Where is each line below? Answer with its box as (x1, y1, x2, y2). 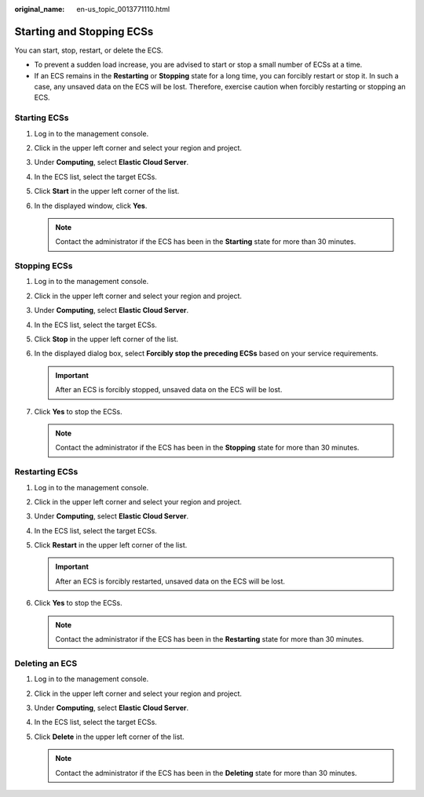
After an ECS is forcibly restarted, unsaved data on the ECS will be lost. (55, 577, 286, 586)
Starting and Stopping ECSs (14, 24, 154, 38)
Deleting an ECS (14, 657, 78, 668)
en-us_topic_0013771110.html (76, 5, 170, 13)
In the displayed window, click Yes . (34, 201, 148, 210)
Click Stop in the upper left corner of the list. (34, 334, 179, 344)
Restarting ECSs (14, 467, 79, 478)
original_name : (14, 5, 65, 13)
